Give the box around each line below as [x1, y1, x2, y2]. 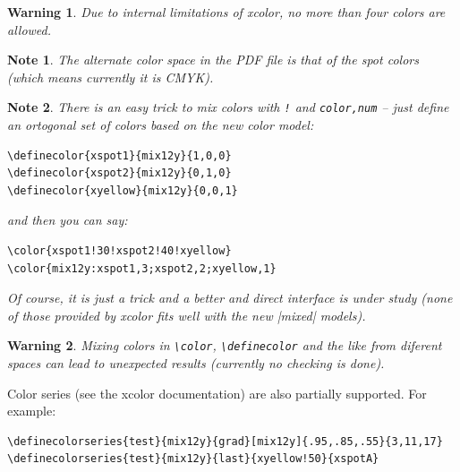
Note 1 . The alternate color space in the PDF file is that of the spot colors [7, 50, 419, 69]
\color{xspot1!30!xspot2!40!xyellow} [7, 245, 232, 257]
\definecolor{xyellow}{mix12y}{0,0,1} [7, 184, 238, 197]
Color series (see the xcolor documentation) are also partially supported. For [7, 383, 427, 402]
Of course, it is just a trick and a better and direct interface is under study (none [7, 288, 453, 307]
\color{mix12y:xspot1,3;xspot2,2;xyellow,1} [7, 262, 277, 275]
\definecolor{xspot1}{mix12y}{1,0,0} [7, 149, 232, 162]
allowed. [7, 20, 52, 39]
